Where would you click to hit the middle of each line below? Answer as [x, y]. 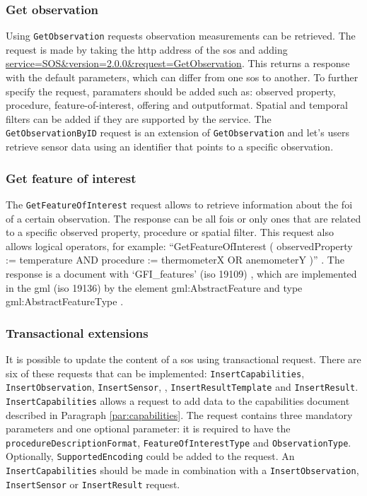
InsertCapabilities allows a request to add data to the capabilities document [178, 400]
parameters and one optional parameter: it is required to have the [148, 429]
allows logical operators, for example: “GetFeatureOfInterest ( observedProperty [179, 246]
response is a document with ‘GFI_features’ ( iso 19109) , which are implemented [181, 273]
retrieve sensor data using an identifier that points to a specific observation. [170, 147]
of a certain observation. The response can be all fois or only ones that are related [183, 218]
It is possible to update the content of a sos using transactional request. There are [183, 359]
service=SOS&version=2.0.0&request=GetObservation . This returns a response [178, 63]
